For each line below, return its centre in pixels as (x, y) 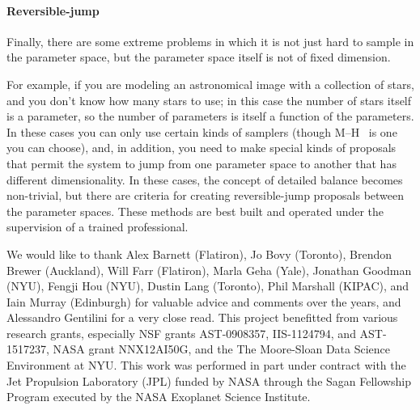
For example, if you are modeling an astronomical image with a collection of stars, (210, 84)
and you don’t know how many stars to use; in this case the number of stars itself (209, 100)
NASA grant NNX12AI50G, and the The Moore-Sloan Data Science (222, 349)
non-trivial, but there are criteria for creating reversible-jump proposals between (206, 195)
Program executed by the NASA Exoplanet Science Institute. (159, 397)
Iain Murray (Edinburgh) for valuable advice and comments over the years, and (204, 301)
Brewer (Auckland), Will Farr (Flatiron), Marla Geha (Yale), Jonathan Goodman (209, 270)
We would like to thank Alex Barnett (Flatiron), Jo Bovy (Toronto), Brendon (199, 254)
